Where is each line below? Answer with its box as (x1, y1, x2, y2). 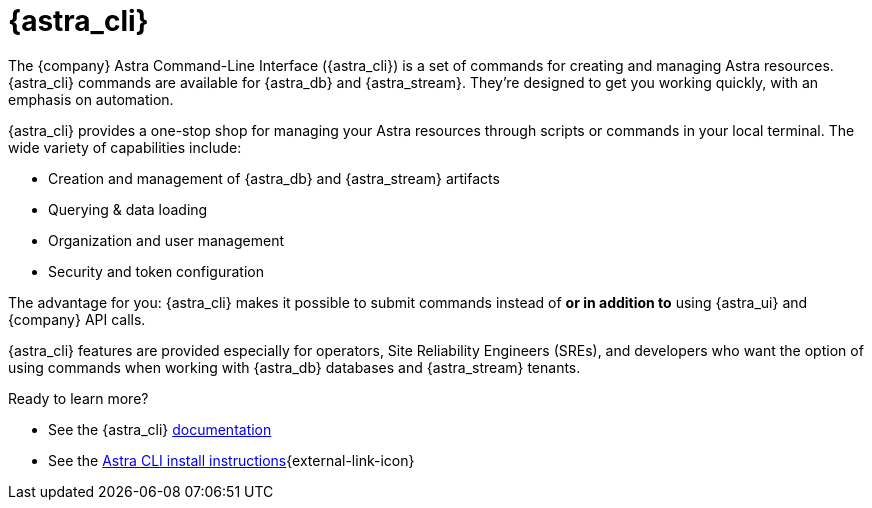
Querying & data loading (48, 200, 208, 218)
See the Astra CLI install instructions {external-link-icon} (48, 451, 415, 469)
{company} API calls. (8, 310, 146, 328)
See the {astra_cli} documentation (48, 420, 272, 438)
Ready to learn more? (8, 389, 149, 407)
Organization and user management (48, 231, 284, 249)
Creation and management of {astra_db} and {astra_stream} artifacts (48, 169, 500, 187)
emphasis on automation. (8, 90, 174, 108)
